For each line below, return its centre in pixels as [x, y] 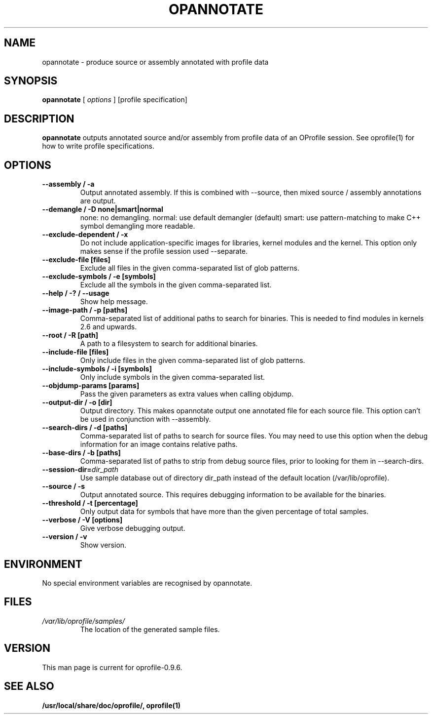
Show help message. [114, 302]
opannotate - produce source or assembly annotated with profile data [155, 62]
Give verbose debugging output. [133, 528]
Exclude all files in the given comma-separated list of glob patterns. [190, 268]
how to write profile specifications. [98, 146]
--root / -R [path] [70, 335]
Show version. [103, 545]
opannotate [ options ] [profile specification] [115, 100]
